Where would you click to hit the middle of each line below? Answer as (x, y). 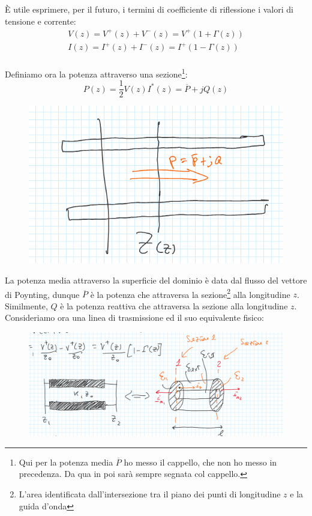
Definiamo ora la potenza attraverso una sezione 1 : (96, 73)
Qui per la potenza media (66, 462)
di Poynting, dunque (42, 294)
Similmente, (26, 305)
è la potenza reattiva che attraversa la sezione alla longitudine (174, 305)
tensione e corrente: (40, 21)
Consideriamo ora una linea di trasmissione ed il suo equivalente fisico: (134, 317)
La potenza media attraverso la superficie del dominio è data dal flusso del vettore (156, 280)
